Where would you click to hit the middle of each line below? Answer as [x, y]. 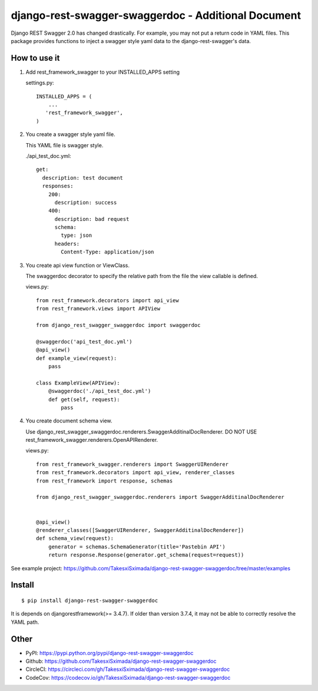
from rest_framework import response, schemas [105, 481]
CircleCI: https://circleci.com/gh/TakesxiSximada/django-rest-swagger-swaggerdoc [128, 669]
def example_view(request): [77, 358]
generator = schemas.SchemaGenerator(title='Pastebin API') [137, 547]
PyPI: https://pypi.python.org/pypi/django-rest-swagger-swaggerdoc [110, 653]
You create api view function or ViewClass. [77, 265]
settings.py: [40, 83]
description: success [86, 202]
